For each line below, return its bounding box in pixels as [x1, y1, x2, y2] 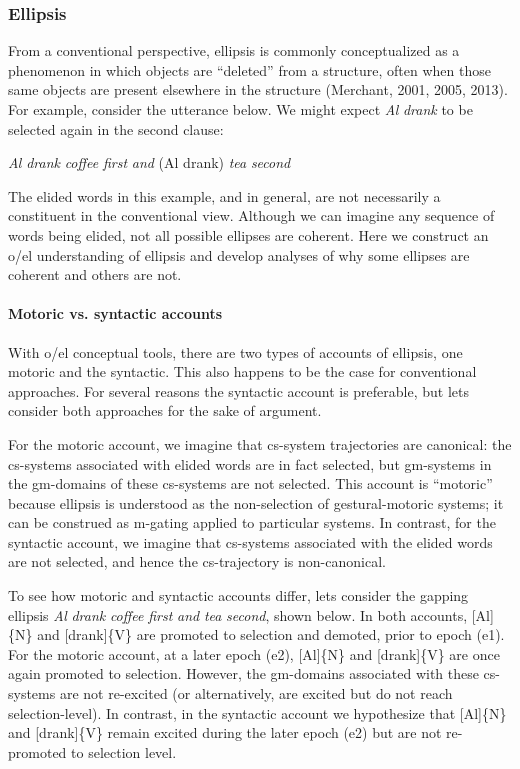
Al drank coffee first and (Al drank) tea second [8, 152, 291, 173]
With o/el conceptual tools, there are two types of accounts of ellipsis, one [8, 341, 463, 362]
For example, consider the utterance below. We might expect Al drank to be [8, 99, 473, 119]
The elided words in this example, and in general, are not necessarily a [8, 185, 441, 206]
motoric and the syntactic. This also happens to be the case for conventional [8, 361, 477, 382]
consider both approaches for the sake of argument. [8, 400, 322, 421]
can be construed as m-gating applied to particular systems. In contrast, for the [8, 512, 496, 533]
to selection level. [71, 741, 177, 762]
